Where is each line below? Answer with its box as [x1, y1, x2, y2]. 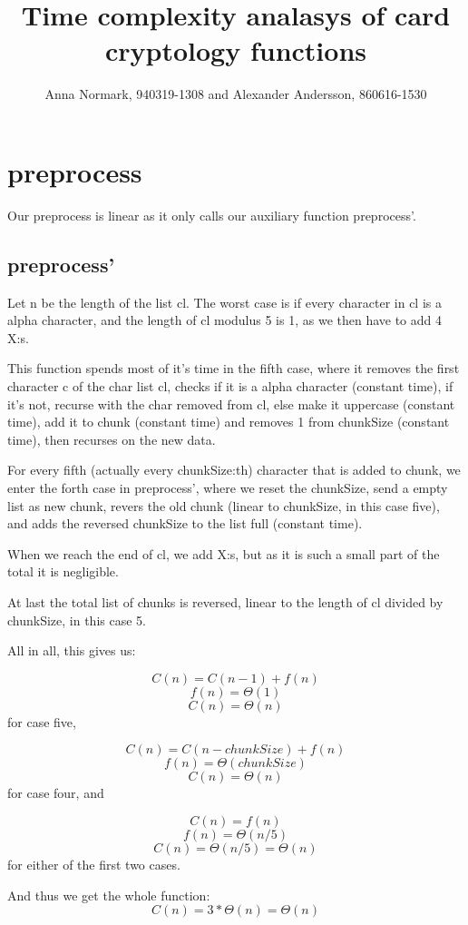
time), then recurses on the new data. [7, 429, 216, 448]
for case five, [7, 712, 76, 731]
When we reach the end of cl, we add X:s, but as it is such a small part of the [7, 544, 440, 563]
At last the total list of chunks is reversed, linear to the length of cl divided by [7, 592, 444, 611]
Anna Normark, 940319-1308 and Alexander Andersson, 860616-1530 [44, 84, 427, 103]
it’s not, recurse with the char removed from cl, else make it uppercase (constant [7, 394, 455, 413]
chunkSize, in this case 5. [7, 610, 146, 629]
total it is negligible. [7, 562, 119, 581]
